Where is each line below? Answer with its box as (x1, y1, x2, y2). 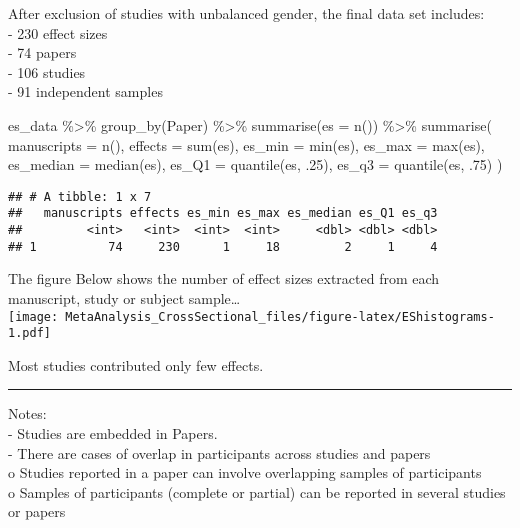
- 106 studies (8, 61, 86, 82)
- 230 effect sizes (8, 22, 108, 43)
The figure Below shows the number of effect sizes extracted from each (8, 268, 440, 289)
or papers (8, 501, 66, 522)
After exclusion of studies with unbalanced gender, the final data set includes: (8, 3, 485, 23)
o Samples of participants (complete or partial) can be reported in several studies (8, 481, 506, 502)
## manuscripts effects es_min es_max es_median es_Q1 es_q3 (8, 206, 438, 221)
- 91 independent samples (8, 81, 163, 102)
